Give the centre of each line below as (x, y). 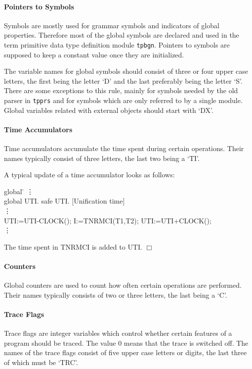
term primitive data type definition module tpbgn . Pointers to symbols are (117, 44)
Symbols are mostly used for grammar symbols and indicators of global (112, 25)
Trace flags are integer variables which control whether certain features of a (118, 333)
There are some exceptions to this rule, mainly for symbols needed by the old (121, 90)
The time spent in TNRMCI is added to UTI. (73, 246)
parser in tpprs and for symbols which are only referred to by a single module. (123, 100)
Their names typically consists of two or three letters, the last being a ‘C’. (116, 294)
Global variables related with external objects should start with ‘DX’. (109, 110)
